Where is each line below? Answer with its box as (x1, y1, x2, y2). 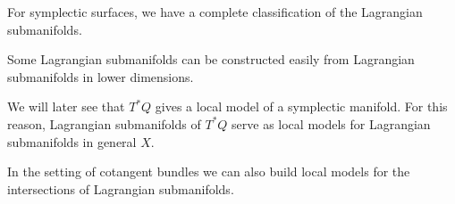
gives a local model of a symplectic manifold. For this (155, 97, 448, 116)
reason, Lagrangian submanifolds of (7, 114, 201, 133)
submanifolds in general (7, 132, 137, 151)
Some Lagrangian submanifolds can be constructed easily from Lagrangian (7, 50, 415, 69)
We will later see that (7, 97, 125, 116)
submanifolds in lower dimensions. (7, 67, 194, 86)
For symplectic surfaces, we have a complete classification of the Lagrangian (7, 3, 423, 20)
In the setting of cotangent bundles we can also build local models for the (7, 162, 410, 181)
